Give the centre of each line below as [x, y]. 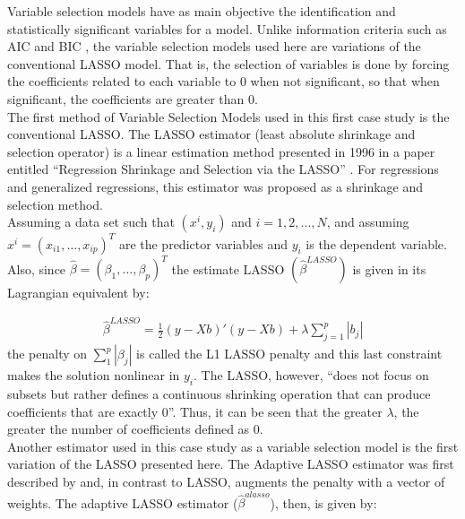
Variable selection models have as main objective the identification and [202, 11]
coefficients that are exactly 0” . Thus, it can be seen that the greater [195, 411]
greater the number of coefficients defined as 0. [135, 429]
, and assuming [368, 222]
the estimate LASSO [228, 268]
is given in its [389, 268]
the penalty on [47, 354]
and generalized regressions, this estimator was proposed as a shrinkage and [215, 186]
